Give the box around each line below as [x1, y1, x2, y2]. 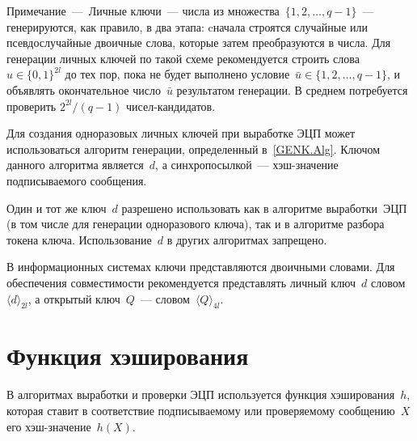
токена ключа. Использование [6, 231, 152, 248]
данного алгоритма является [6, 156, 144, 173]
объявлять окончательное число [6, 81, 161, 98]
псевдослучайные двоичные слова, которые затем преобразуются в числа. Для [6, 34, 391, 51]
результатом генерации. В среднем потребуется [176, 81, 408, 98]
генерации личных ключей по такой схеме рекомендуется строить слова [6, 49, 360, 66]
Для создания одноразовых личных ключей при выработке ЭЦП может [6, 125, 356, 142]
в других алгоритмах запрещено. [166, 231, 327, 248]
